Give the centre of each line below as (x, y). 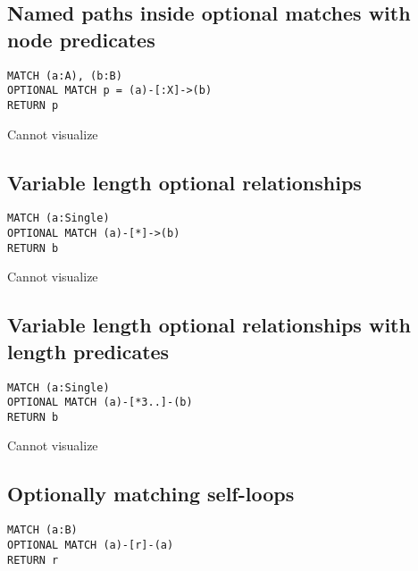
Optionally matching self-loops (151, 494)
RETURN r (33, 560)
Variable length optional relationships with (209, 325)
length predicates (88, 351)
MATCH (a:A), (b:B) (65, 76)
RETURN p (33, 105)
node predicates (81, 39)
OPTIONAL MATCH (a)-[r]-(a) (91, 545)
